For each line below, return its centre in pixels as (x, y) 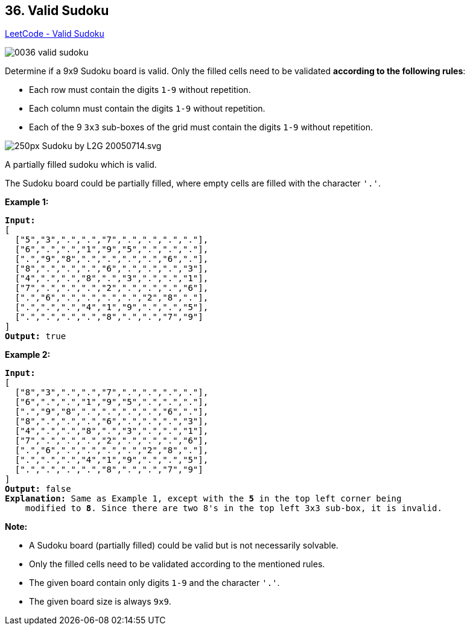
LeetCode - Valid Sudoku (55, 34)
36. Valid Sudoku (57, 11)
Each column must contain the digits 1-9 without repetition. (147, 109)
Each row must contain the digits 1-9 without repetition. (140, 90)
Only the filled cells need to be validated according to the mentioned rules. (177, 564)
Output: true (36, 336)
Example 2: (28, 355)
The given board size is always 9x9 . (100, 602)
